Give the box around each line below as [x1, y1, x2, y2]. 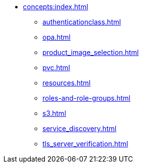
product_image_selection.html [42, 48, 139, 56]
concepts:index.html [23, 2, 88, 11]
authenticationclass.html [42, 18, 121, 26]
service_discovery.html [42, 124, 117, 133]
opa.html [42, 33, 71, 41]
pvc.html [42, 63, 70, 72]
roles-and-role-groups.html [42, 94, 131, 102]
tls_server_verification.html [42, 139, 128, 148]
